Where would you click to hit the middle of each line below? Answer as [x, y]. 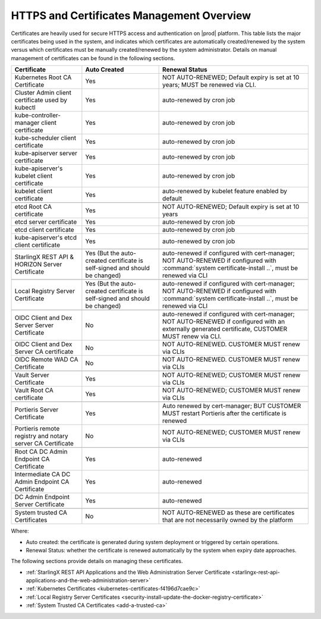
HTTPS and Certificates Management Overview [131, 15]
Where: [20, 531]
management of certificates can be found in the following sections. [93, 58]
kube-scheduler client [45, 138]
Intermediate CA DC [43, 475]
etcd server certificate [46, 222]
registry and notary [41, 436]
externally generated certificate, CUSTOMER [225, 329]
